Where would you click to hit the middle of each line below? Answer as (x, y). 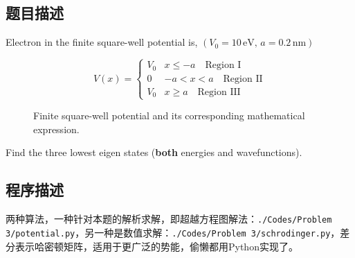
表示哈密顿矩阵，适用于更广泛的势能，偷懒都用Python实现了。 (156, 246)
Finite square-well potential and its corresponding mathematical (169, 115)
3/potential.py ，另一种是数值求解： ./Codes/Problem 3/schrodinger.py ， (173, 232)
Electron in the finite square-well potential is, (102, 42)
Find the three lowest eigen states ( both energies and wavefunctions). (154, 152)
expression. (56, 129)
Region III (219, 92)
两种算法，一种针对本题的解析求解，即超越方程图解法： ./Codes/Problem (169, 219)
